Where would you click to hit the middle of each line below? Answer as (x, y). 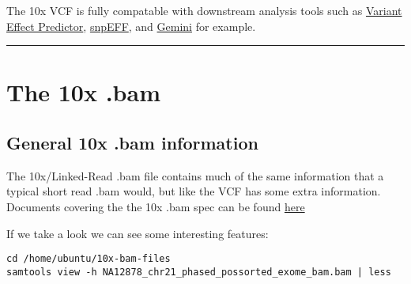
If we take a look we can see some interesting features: (138, 233)
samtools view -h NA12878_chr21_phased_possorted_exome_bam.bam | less (199, 272)
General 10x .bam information (132, 142)
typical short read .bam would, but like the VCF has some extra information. (194, 191)
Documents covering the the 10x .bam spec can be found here (156, 206)
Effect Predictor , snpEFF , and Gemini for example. (131, 26)
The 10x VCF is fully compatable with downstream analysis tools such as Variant (204, 10)
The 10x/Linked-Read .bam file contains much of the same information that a (195, 175)
